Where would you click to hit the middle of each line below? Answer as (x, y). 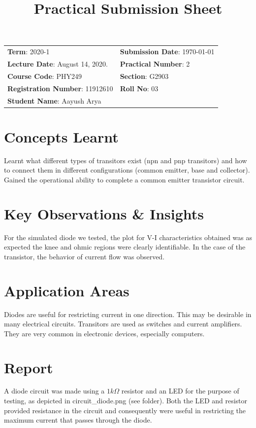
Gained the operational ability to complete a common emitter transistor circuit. (124, 179)
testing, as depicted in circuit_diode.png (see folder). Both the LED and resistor (126, 401)
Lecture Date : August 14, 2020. (58, 63)
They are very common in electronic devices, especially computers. (104, 333)
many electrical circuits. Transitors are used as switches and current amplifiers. (123, 324)
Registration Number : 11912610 (60, 88)
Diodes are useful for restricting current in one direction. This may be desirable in (128, 314)
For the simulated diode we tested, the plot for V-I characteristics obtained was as (128, 237)
